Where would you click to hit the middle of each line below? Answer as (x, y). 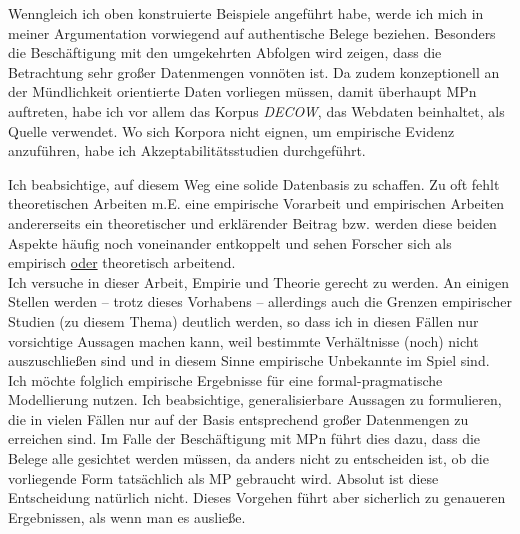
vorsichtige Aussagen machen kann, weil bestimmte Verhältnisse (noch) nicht (243, 340)
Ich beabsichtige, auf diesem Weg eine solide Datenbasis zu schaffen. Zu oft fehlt (254, 183)
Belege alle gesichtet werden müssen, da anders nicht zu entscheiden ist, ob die (248, 458)
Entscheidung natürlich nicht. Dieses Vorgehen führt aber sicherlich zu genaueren (257, 497)
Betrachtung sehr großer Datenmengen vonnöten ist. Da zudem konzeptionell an (254, 71)
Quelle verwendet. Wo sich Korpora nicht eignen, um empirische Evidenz (231, 130)
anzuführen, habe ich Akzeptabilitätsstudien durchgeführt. (187, 150)
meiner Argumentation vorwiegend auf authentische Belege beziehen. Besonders (252, 32)
